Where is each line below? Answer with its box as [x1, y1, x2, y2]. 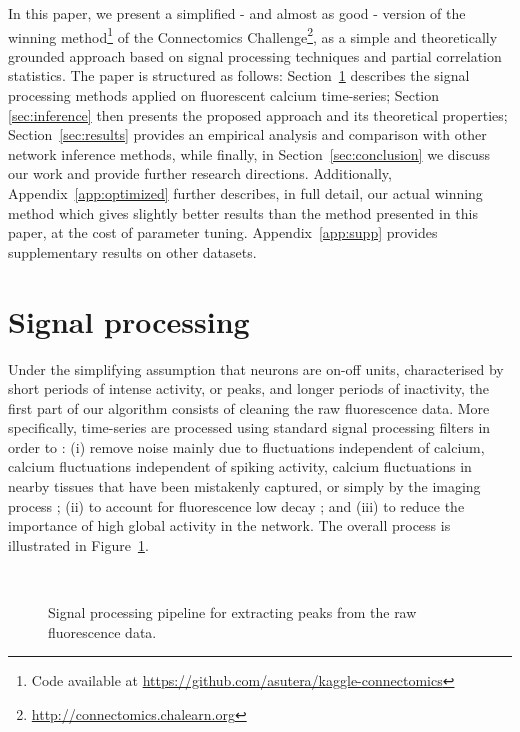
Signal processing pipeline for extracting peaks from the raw [48, 602, 417, 623]
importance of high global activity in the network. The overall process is [8, 515, 451, 536]
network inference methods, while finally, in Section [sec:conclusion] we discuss [8, 143, 490, 164]
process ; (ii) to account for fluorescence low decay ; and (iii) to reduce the [8, 495, 465, 516]
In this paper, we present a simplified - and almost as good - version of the [8, 3, 466, 23]
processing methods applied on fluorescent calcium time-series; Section [8, 85, 440, 106]
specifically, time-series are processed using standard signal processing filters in [8, 417, 491, 438]
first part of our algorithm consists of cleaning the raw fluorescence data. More [8, 397, 490, 418]
